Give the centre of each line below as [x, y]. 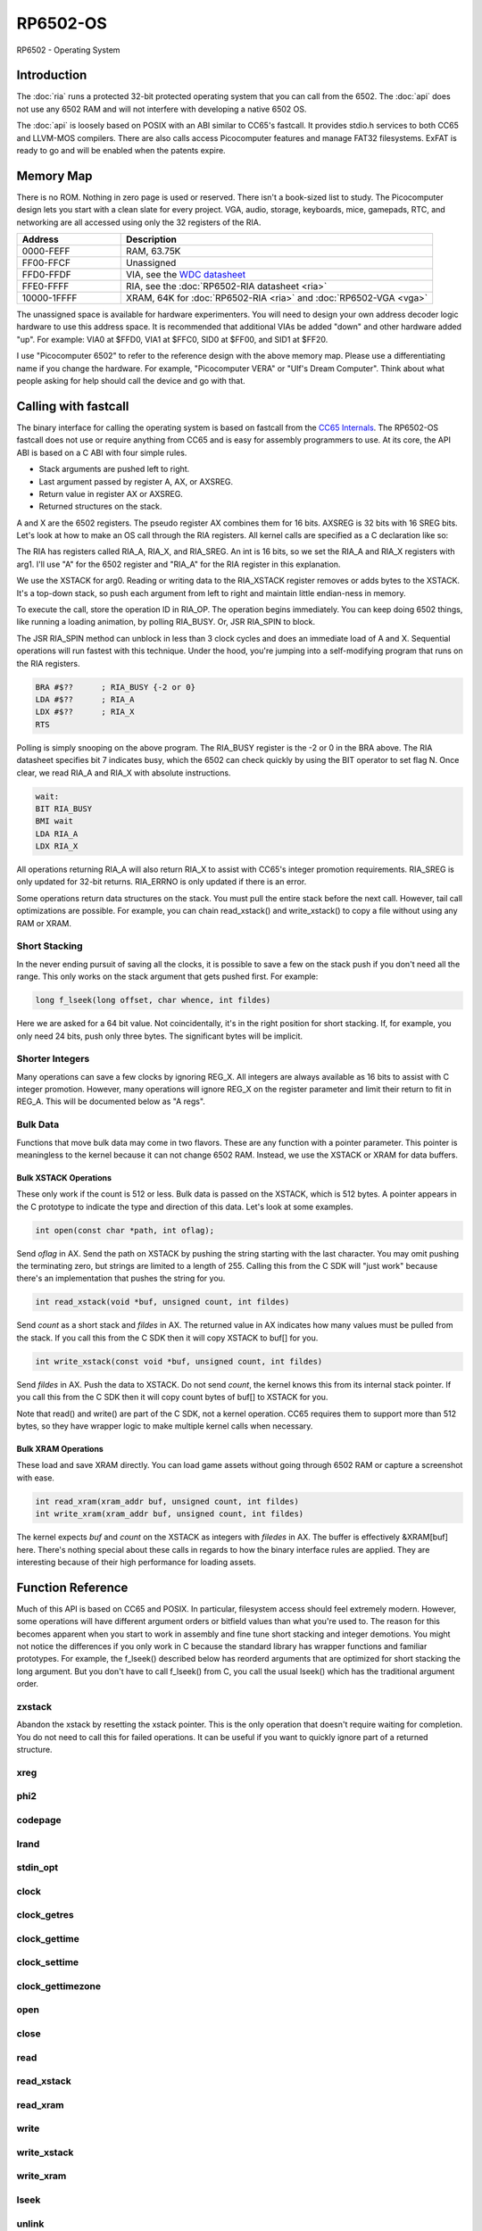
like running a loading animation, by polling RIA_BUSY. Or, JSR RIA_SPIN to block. [166, 622]
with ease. [36, 1478]
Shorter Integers [53, 1059]
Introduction [52, 75]
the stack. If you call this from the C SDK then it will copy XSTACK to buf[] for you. [167, 1338]
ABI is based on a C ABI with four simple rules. [102, 452]
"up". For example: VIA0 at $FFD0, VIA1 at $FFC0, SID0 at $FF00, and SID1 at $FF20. [172, 339]
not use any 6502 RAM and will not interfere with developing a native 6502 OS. [162, 109]
